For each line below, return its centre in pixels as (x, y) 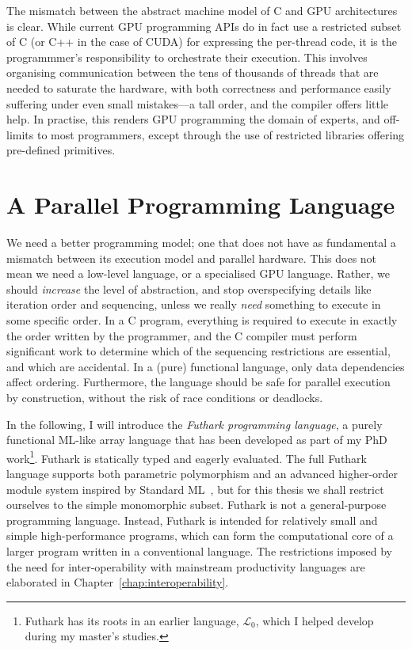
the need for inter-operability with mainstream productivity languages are (186, 566)
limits (20, 134)
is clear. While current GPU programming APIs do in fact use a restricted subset (204, 26)
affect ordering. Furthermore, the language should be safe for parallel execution (198, 382)
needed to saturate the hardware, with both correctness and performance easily (199, 87)
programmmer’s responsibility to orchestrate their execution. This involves (187, 57)
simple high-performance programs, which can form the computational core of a (200, 535)
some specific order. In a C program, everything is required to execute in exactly (202, 320)
